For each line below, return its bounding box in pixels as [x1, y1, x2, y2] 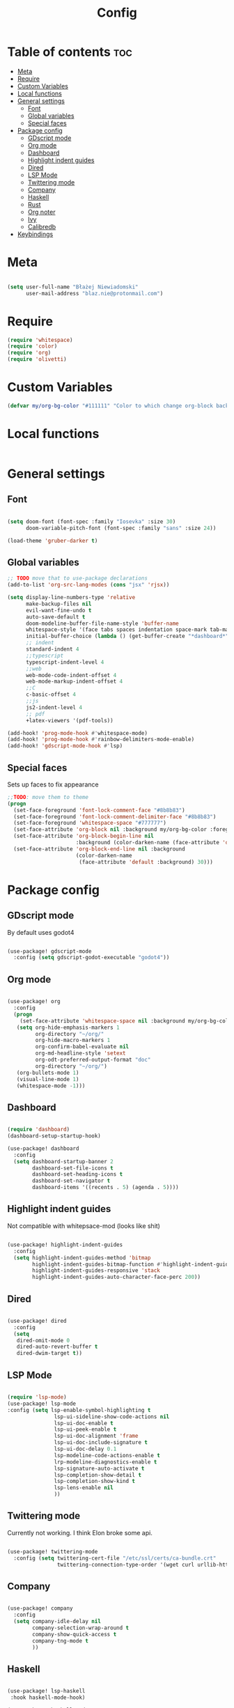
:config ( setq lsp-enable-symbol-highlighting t [7, 1406, 151, 1413]
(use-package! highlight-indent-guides [7, 1241, 123, 1248]
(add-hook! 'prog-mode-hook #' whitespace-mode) [7, 729, 148, 736]
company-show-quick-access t [32, 1631, 117, 1638]
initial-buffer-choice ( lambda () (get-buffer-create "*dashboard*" [25, 632, 229, 640]
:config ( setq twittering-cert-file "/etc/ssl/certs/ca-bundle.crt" [13, 1555, 217, 1562]
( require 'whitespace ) [7, 336, 73, 343]
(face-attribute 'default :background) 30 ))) [79, 858, 214, 865]
